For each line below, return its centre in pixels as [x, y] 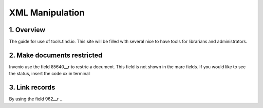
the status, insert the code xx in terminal [49, 74]
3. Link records [32, 87]
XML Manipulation [47, 13]
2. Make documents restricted [56, 55]
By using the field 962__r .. [36, 99]
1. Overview [27, 30]
